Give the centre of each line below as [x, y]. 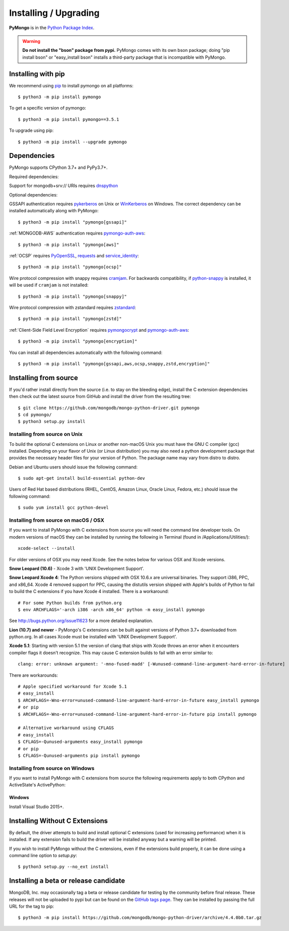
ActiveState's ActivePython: [37, 785]
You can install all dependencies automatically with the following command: [86, 352]
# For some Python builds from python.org [70, 603]
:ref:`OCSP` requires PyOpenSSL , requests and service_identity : [74, 256]
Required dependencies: [34, 176]
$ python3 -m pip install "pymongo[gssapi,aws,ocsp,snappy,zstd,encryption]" [114, 364]
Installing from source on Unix [46, 434]
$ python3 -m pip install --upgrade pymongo [73, 142]
